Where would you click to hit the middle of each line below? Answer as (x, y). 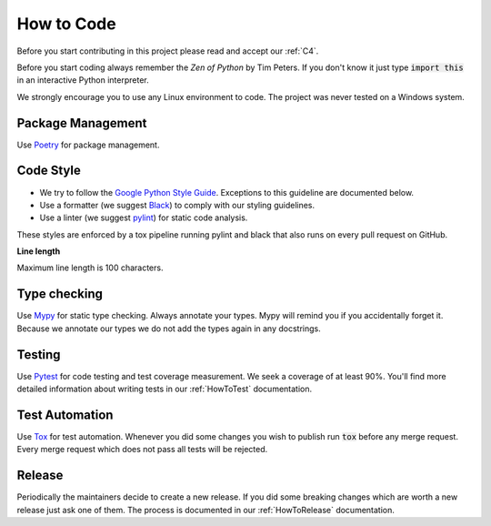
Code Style (49, 171)
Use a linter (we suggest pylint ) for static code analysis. (144, 217)
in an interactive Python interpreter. (83, 80)
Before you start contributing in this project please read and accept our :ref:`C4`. (168, 51)
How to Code (67, 24)
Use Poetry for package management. (88, 145)
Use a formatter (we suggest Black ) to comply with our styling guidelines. (177, 205)
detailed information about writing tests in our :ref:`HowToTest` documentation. (165, 389)
